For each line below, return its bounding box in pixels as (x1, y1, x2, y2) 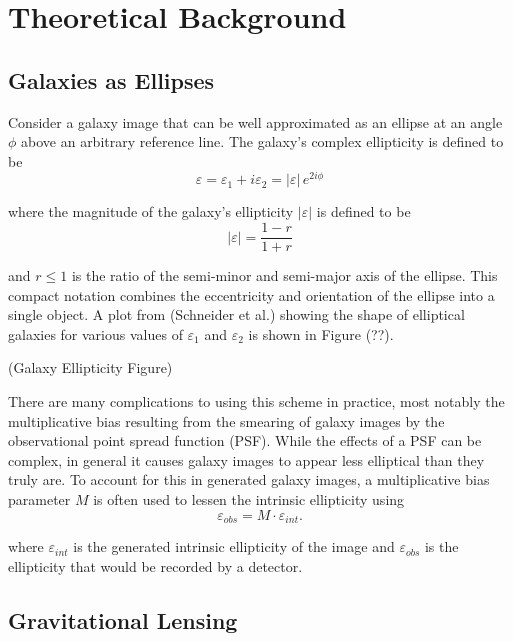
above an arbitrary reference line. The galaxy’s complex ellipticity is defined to (21, 131, 504, 152)
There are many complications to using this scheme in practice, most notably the (8, 391, 505, 412)
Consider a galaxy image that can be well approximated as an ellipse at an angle (8, 111, 503, 132)
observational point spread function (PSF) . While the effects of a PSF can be (8, 430, 482, 451)
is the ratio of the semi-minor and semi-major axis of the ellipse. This (71, 265, 498, 286)
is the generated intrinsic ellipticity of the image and (73, 536, 395, 557)
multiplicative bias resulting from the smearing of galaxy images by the (8, 410, 445, 431)
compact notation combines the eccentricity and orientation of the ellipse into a (8, 284, 495, 305)
